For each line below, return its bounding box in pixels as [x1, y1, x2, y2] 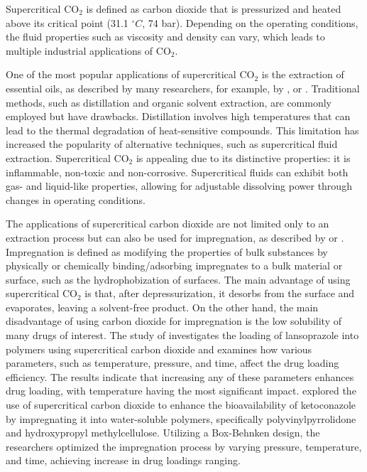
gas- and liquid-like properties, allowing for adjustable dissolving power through [6, 178, 352, 193]
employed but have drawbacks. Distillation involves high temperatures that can [6, 109, 351, 124]
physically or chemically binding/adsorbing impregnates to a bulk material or [6, 258, 343, 273]
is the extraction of [261, 67, 344, 82]
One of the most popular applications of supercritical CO [6, 67, 255, 82]
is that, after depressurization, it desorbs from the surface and [84, 286, 355, 301]
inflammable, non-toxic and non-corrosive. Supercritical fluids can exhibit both [6, 164, 349, 179]
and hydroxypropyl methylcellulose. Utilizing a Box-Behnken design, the [6, 425, 320, 440]
